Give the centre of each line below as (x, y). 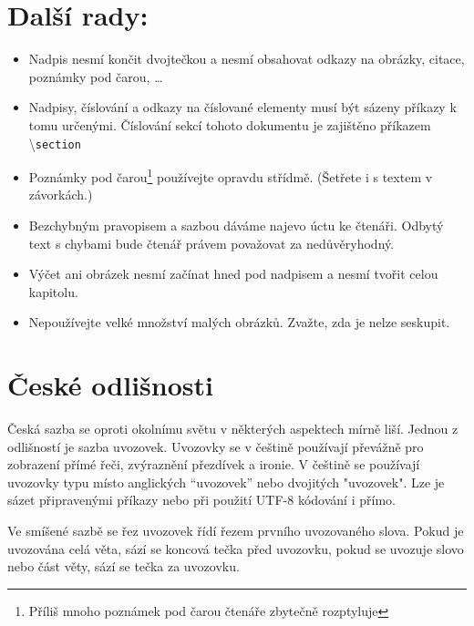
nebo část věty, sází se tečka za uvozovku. (124, 566)
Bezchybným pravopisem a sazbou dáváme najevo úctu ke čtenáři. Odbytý (236, 225)
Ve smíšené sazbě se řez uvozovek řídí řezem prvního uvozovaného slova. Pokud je (236, 531)
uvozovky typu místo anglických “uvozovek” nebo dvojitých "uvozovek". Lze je (226, 482)
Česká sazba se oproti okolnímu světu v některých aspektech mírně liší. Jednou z (233, 429)
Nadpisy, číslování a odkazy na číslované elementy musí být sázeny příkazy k (242, 107)
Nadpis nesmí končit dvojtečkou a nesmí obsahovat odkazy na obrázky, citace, (247, 59)
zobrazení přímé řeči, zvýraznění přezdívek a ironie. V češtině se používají (214, 464)
